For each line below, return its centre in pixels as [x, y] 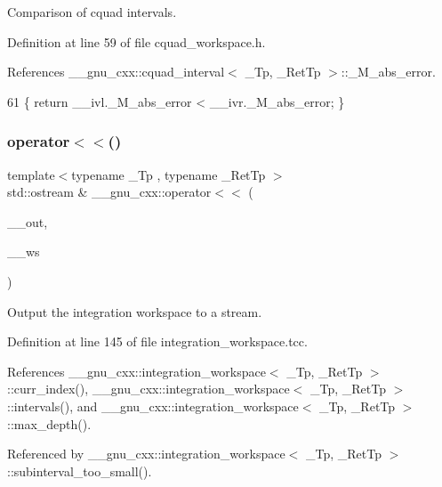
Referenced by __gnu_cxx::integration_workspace [146, 454]
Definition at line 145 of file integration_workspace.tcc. [157, 341]
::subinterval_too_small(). [80, 471]
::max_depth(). [49, 423]
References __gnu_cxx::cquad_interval [116, 72]
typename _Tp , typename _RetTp [169, 174]
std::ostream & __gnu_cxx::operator [109, 192]
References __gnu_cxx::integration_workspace [137, 371]
